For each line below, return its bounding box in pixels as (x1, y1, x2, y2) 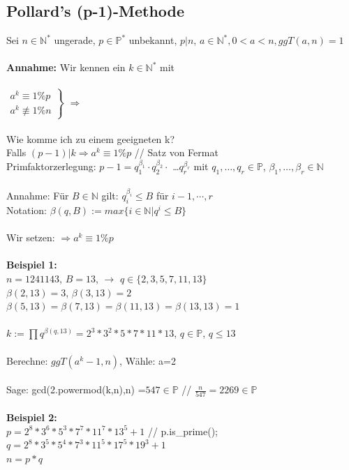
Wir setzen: (6, 230, 55, 245)
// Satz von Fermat (134, 145, 218, 160)
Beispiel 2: (6, 410, 57, 425)
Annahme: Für (6, 188, 69, 203)
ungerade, (54, 33, 96, 47)
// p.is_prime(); (147, 423, 218, 438)
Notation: (6, 203, 47, 218)
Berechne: (6, 353, 48, 367)
